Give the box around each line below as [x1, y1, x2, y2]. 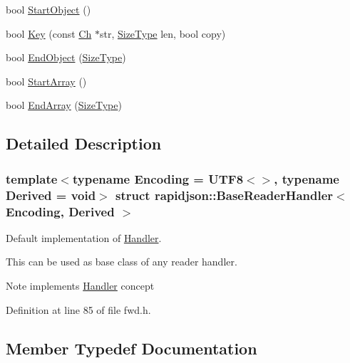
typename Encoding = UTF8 [72, 169, 244, 187]
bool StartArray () [6, 73, 87, 88]
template [6, 169, 58, 187]
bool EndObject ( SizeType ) [6, 50, 126, 65]
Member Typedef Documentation [6, 337, 257, 359]
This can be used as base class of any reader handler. [6, 254, 237, 269]
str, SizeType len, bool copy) [99, 26, 226, 41]
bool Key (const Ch [6, 26, 92, 41]
